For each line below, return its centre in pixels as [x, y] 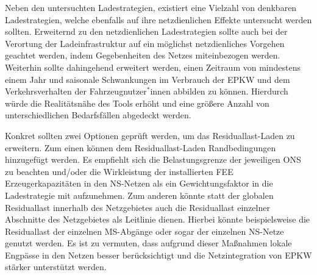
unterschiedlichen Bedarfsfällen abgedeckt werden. [98, 115]
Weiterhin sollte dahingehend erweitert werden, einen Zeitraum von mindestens [153, 67]
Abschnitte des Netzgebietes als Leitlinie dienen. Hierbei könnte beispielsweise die [158, 219]
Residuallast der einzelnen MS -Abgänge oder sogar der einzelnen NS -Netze [144, 231]
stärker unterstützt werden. [56, 267]
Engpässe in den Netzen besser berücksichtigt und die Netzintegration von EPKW [158, 255]
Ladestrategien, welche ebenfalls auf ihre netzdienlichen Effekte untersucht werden [158, 19]
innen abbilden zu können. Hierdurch [219, 91]
